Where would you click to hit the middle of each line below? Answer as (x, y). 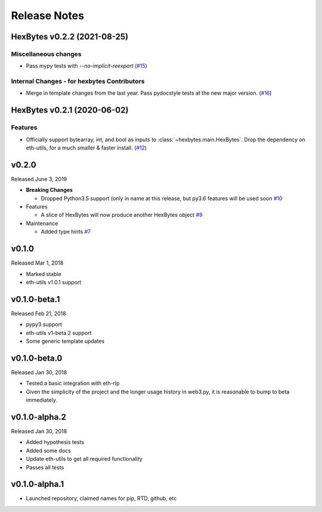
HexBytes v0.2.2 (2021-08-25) (69, 37)
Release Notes (48, 15)
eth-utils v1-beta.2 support (59, 333)
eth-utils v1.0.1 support (54, 282)
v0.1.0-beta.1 (35, 299)
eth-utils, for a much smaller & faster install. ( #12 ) (86, 148)
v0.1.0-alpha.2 (39, 417)
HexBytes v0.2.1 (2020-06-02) (70, 110)
